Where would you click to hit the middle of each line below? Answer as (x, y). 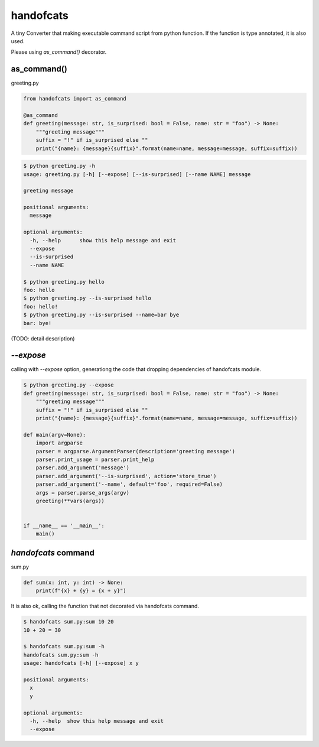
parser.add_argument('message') (83, 468)
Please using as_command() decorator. (59, 52)
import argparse (59, 443)
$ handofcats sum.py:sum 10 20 (69, 622)
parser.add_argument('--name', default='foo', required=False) (129, 484)
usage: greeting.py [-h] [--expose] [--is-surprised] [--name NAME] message (137, 174)
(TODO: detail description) (43, 338)
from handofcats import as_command (75, 99)
